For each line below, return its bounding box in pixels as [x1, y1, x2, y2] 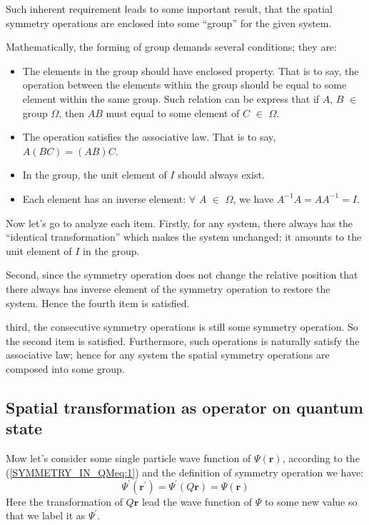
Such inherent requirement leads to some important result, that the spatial [6, 1, 333, 16]
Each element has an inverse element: [22, 191, 186, 206]
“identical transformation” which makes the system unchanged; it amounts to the [6, 229, 362, 244]
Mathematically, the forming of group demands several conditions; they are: [6, 39, 337, 54]
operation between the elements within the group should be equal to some [22, 77, 347, 92]
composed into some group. [6, 361, 125, 376]
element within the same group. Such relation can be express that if [22, 91, 320, 106]
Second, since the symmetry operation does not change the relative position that [6, 267, 358, 282]
